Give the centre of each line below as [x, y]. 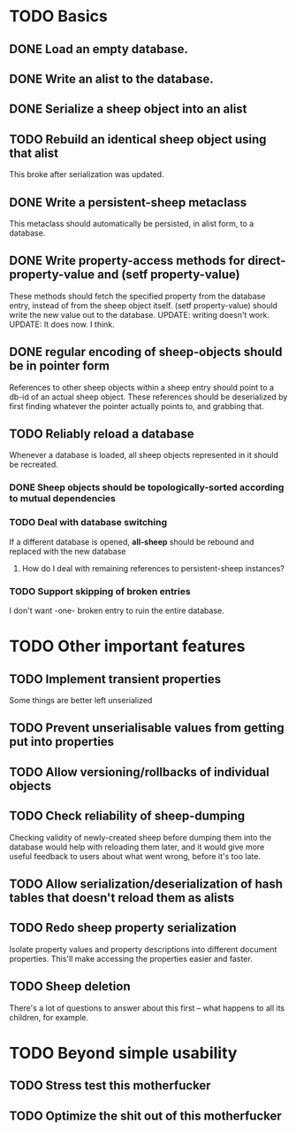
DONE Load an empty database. [99, 49]
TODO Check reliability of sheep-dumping [127, 816]
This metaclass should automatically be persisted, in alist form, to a [132, 223]
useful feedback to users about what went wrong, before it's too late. [135, 856]
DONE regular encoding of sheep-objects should [146, 352]
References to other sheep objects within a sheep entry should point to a [141, 387]
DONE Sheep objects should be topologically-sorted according [147, 487]
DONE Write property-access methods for [127, 261]
